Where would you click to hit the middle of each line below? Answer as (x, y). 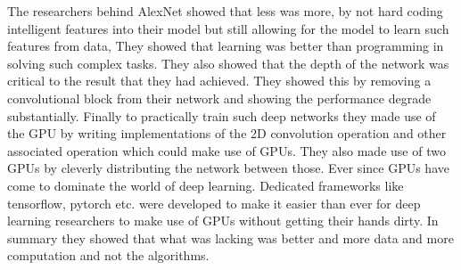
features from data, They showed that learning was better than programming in (226, 46)
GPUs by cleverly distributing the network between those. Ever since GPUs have (228, 168)
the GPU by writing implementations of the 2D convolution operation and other (227, 133)
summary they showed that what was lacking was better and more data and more (230, 237)
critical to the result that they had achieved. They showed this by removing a (219, 81)
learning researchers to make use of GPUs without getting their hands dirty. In (223, 221)
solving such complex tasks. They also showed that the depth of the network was (228, 63)
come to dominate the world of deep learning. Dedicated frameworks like (206, 185)
